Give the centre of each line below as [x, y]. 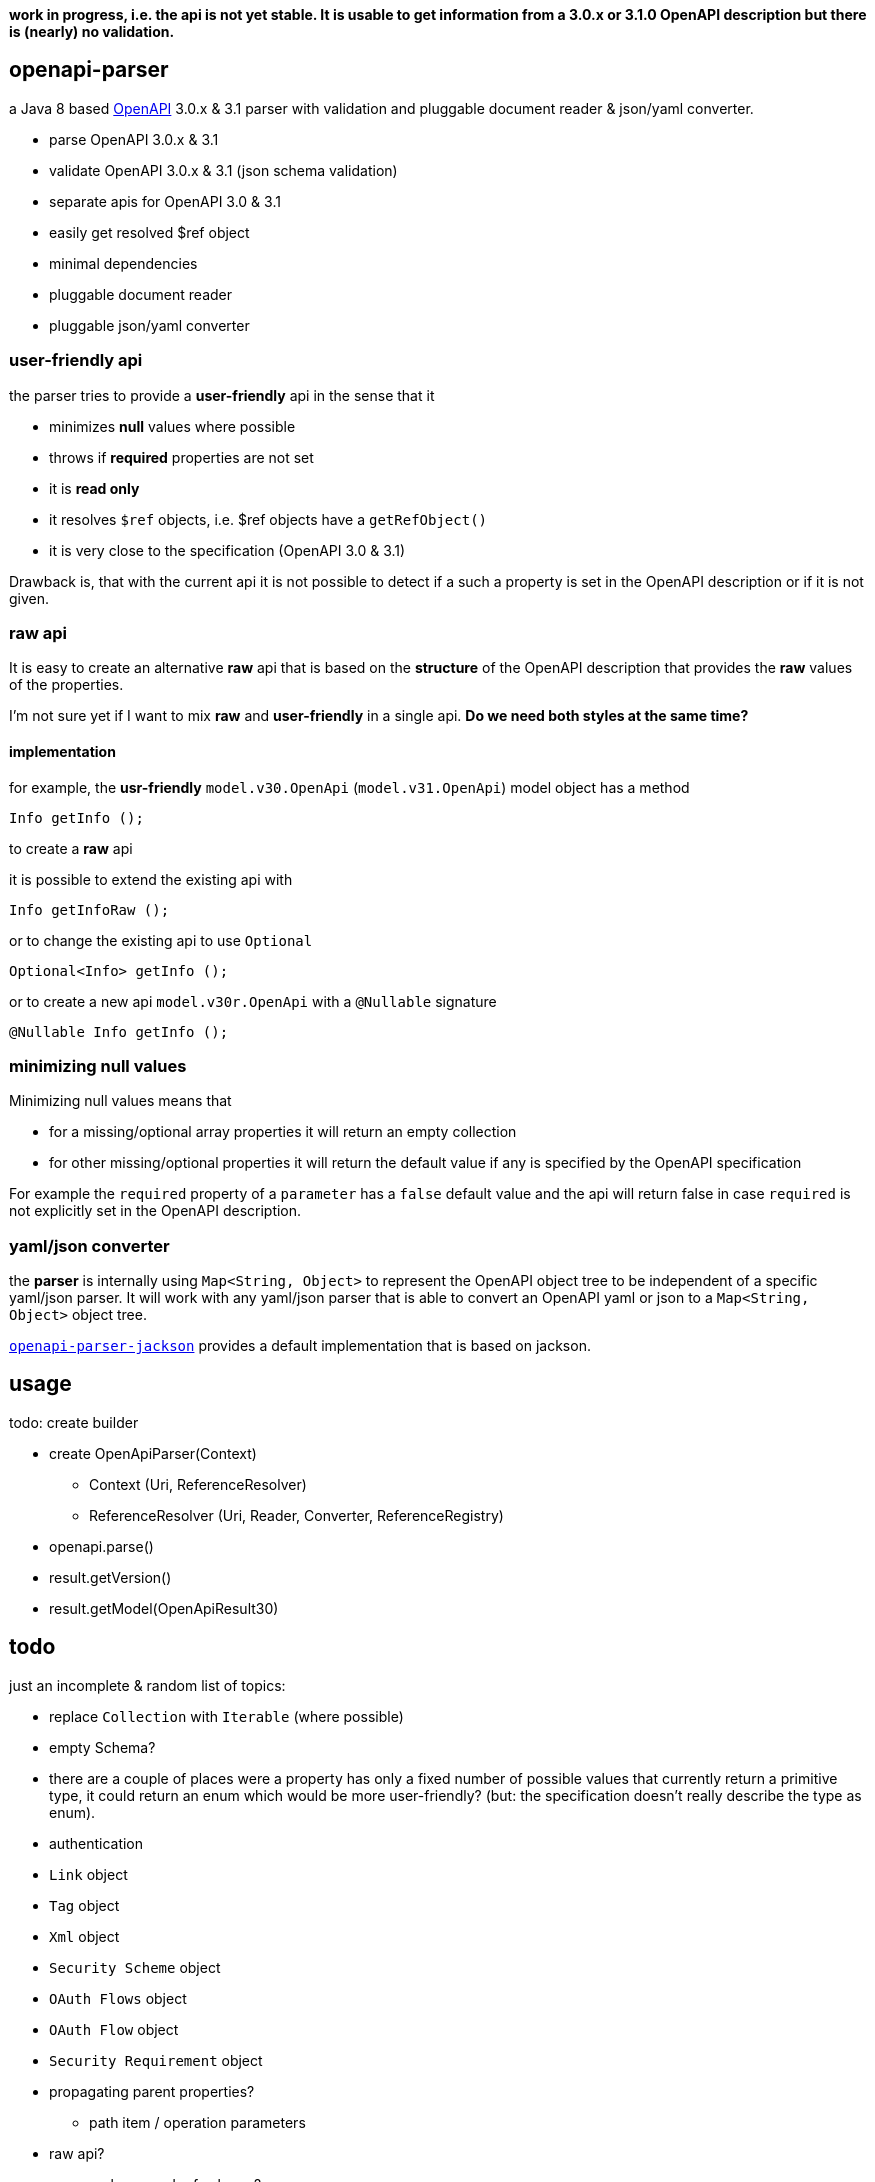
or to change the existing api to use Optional [161, 940]
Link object [88, 1874]
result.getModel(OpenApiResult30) [164, 1608]
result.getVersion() [110, 1577]
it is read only [94, 488]
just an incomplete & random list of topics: [147, 1685]
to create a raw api [71, 848]
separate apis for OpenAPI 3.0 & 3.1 [165, 201]
